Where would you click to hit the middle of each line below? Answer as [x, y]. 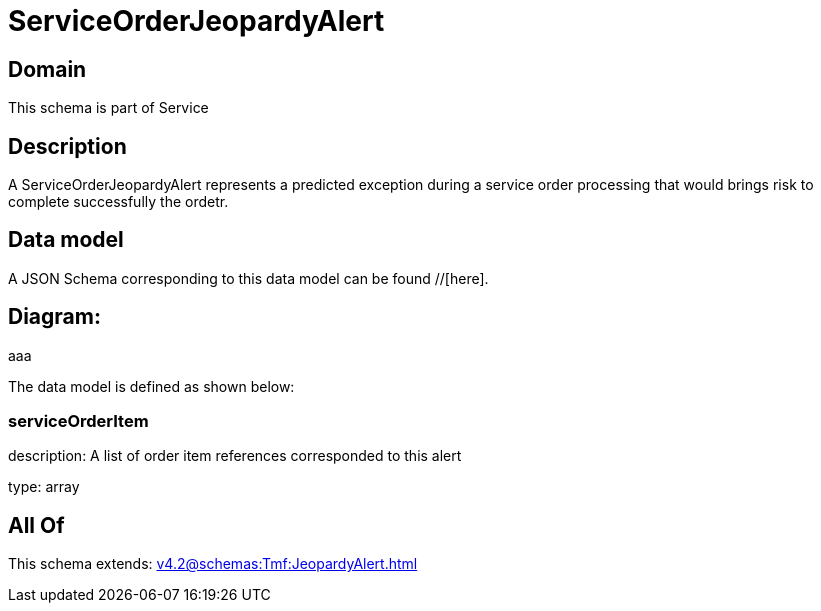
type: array [44, 487]
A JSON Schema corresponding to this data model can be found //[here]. [248, 278]
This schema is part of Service [108, 108]
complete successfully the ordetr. [118, 202]
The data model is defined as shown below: [151, 386]
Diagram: [54, 317]
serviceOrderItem [78, 421]
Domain [47, 69]
